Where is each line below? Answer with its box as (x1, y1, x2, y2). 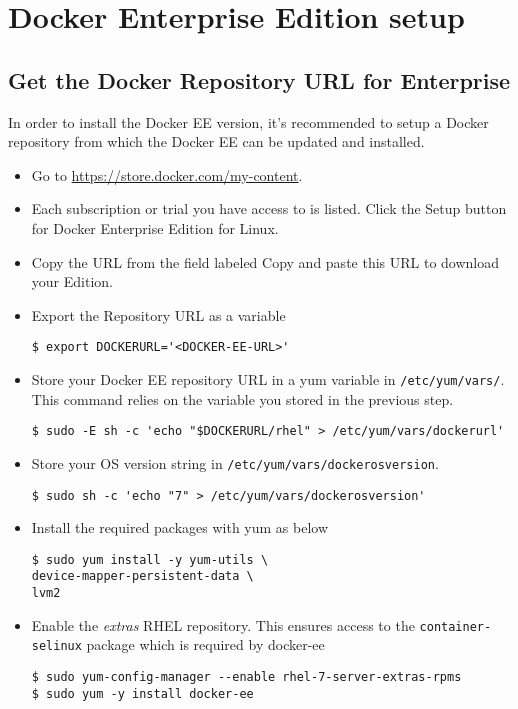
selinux (31, 639, 82, 654)
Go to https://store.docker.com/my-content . (31, 164, 303, 185)
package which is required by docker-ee (86, 634, 325, 655)
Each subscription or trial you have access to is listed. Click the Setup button (31, 198, 507, 219)
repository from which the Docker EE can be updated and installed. (8, 131, 425, 152)
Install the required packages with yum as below (31, 517, 329, 538)
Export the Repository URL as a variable (31, 304, 286, 325)
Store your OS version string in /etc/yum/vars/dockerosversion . (31, 452, 439, 473)
